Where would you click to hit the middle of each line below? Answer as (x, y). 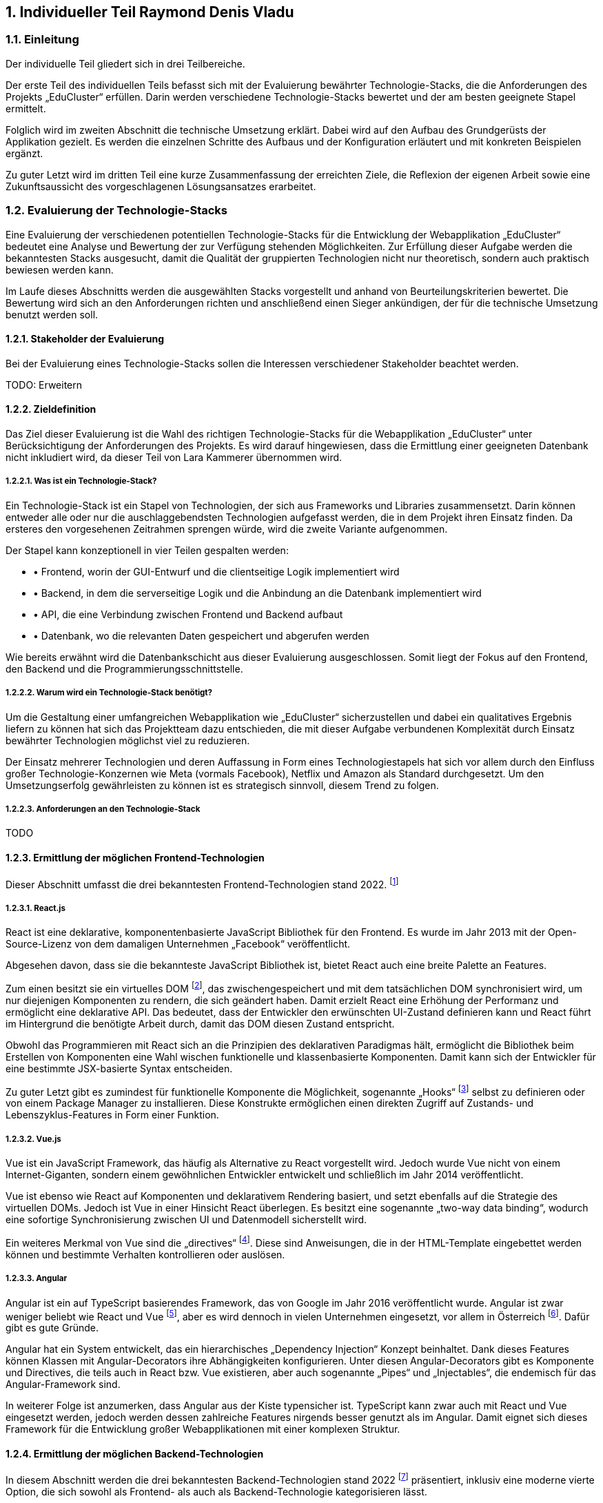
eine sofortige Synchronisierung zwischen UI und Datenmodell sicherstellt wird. (186, 1220)
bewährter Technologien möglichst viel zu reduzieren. (128, 740)
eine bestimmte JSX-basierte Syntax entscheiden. (119, 1068)
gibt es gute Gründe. (52, 1328)
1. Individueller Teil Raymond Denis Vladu (150, 12)
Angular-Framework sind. (63, 1384)
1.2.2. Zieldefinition (51, 409)
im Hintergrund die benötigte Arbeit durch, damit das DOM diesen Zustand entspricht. (200, 1023)
